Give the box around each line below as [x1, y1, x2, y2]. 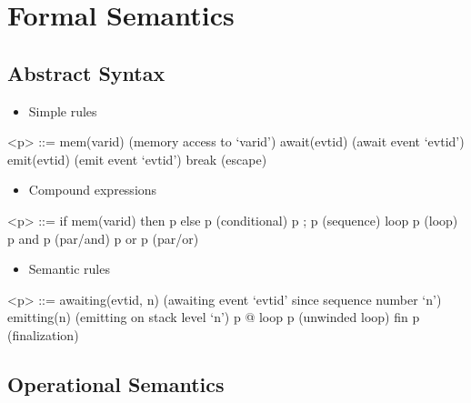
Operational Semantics [7, 369, 225, 398]
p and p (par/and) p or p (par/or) [7, 228, 199, 247]
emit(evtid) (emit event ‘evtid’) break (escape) [7, 149, 267, 168]
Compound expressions [28, 180, 157, 199]
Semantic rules [28, 259, 110, 278]
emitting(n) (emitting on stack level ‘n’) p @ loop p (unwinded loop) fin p [7, 307, 420, 327]
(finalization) [7, 325, 79, 344]
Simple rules [28, 101, 97, 120]
